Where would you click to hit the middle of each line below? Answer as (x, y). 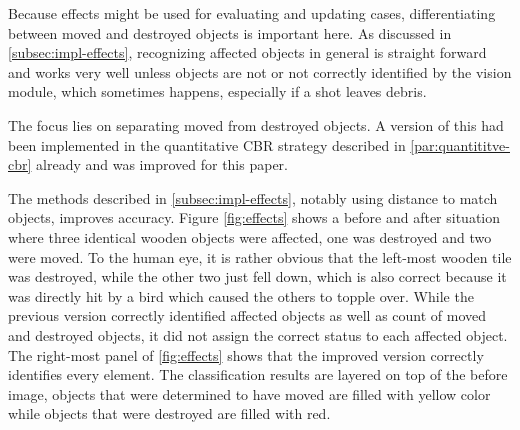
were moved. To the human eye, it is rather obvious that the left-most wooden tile (260, 256)
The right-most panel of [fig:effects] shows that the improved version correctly (246, 354)
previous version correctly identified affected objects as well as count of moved (247, 315)
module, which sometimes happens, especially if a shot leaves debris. (217, 91)
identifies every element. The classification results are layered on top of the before (258, 374)
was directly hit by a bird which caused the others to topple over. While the (241, 295)
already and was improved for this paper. (162, 164)
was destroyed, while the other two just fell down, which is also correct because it (257, 276)
